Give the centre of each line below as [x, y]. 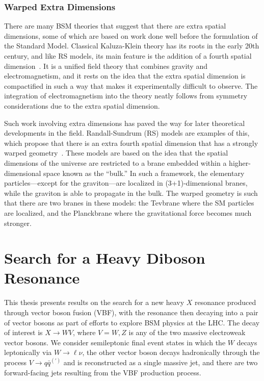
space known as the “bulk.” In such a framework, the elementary [144, 173]
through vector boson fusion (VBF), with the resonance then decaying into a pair [131, 312]
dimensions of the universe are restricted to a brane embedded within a [115, 162]
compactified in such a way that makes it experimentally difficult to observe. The [131, 85]
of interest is [23, 332]
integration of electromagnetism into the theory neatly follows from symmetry [126, 96]
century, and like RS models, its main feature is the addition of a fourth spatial [128, 56]
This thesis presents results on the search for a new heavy [94, 302]
